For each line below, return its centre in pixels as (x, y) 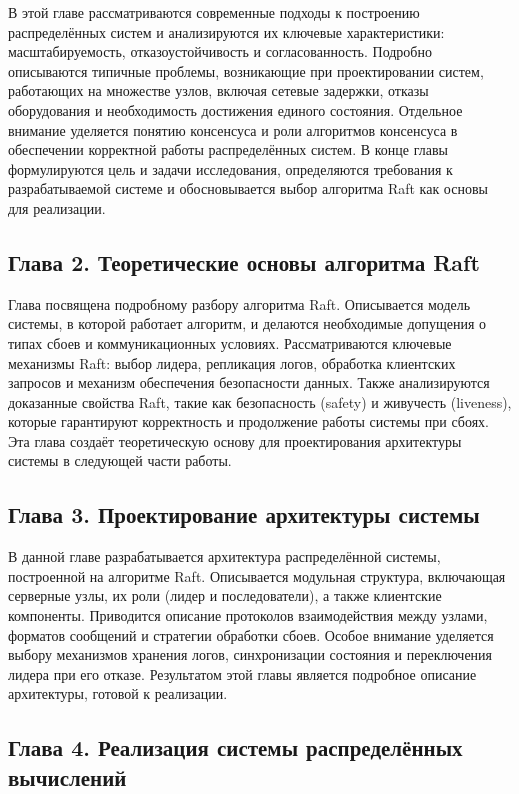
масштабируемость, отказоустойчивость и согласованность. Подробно (220, 51)
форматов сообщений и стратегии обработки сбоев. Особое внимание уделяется (251, 634)
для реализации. (57, 207)
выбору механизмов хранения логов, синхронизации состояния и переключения (250, 654)
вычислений (67, 776)
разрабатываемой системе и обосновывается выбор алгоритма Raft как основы (248, 188)
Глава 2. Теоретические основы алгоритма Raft (244, 261)
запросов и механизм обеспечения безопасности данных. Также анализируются (249, 382)
